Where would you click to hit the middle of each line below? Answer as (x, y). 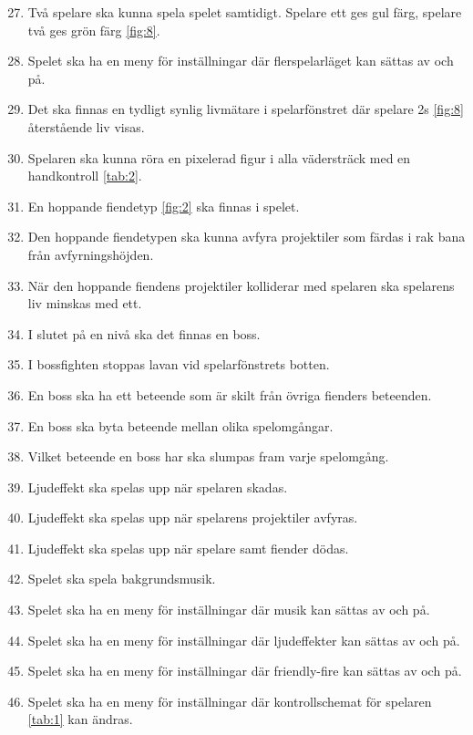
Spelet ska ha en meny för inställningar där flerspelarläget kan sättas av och (241, 61)
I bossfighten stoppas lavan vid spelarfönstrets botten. (179, 364)
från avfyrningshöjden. (91, 254)
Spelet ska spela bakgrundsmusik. (122, 579)
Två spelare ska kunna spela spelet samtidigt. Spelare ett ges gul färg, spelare (245, 12)
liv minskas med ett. (85, 303)
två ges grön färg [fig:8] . (94, 30)
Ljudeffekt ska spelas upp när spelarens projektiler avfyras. (193, 518)
